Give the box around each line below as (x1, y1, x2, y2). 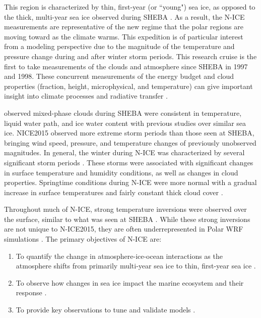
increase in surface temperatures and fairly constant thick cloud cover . (4, 187, 223, 197)
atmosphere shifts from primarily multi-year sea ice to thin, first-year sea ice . (16, 260, 256, 271)
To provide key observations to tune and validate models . (16, 304, 195, 315)
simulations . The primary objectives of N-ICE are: (4, 234, 162, 244)
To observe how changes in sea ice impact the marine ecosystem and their (16, 277, 244, 288)
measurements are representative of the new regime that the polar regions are (4, 21, 244, 32)
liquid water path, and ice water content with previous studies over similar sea (4, 117, 246, 128)
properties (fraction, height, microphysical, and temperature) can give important (4, 80, 253, 91)
